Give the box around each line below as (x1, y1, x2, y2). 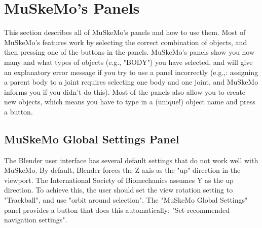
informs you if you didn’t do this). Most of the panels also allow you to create (4, 86, 246, 97)
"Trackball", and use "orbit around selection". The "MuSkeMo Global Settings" (4, 195, 248, 205)
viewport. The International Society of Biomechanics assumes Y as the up (4, 174, 234, 185)
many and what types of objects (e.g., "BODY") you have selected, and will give (4, 56, 253, 67)
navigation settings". (4, 214, 67, 225)
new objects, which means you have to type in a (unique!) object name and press (4, 96, 255, 107)
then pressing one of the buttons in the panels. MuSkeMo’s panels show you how (4, 47, 255, 57)
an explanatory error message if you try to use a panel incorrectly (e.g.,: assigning (4, 66, 258, 77)
